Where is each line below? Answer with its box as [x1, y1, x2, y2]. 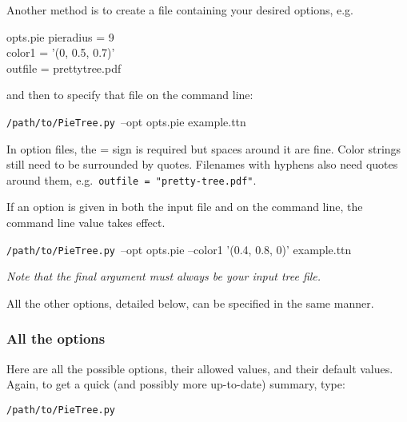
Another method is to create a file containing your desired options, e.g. [6, 2, 353, 18]
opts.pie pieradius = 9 [6, 28, 114, 45]
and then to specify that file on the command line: [6, 86, 253, 103]
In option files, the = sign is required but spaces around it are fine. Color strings [6, 140, 401, 157]
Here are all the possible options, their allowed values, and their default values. [6, 360, 393, 376]
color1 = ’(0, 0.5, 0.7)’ [6, 44, 115, 61]
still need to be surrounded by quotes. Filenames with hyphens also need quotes [6, 156, 398, 173]
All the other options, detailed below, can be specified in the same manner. [6, 294, 374, 311]
